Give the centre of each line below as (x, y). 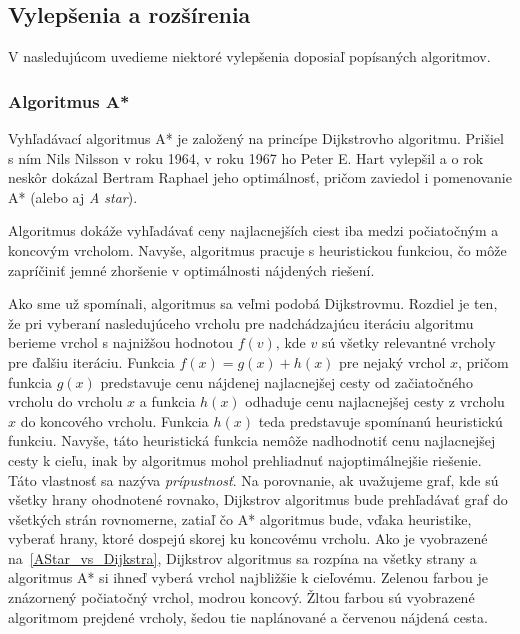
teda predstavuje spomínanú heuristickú (380, 420)
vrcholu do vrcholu (65, 401)
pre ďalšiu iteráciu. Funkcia (91, 361)
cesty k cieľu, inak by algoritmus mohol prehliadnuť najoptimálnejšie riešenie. (245, 459)
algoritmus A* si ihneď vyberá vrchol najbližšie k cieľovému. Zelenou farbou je (248, 577)
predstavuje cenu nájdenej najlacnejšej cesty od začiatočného (286, 381)
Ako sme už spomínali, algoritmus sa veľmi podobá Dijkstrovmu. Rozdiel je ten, (253, 303)
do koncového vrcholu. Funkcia (114, 420)
